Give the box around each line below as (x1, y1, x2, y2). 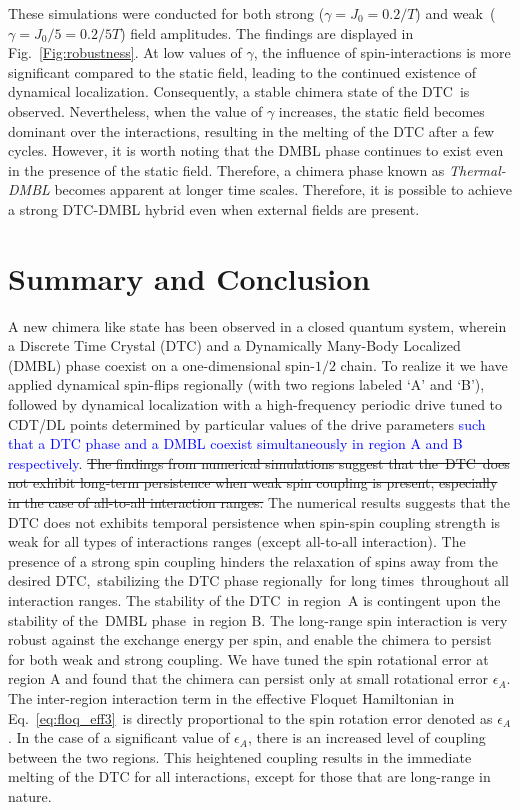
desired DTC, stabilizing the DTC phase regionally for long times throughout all (8, 570, 510, 591)
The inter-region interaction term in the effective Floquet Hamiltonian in (8, 687, 455, 708)
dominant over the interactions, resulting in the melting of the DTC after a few (8, 120, 495, 141)
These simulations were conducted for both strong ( (8, 3, 325, 23)
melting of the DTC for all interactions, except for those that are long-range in (8, 766, 491, 787)
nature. (8, 785, 52, 806)
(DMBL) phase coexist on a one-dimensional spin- (8, 354, 315, 375)
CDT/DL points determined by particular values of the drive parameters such (8, 413, 486, 434)
